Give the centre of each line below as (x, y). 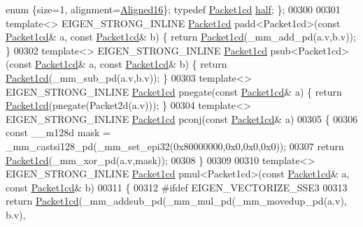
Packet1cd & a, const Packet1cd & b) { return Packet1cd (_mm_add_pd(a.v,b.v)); (181, 37)
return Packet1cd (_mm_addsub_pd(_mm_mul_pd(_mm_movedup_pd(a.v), (176, 201)
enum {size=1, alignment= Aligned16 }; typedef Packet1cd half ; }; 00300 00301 (173, 9)
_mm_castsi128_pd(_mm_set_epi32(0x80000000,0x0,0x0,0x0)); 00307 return (175, 146)
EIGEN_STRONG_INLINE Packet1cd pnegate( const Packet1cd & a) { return (174, 91)
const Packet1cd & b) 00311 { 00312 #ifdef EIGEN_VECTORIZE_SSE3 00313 (177, 187)
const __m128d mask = (58, 132)
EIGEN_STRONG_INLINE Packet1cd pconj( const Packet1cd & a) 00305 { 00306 (182, 118)
